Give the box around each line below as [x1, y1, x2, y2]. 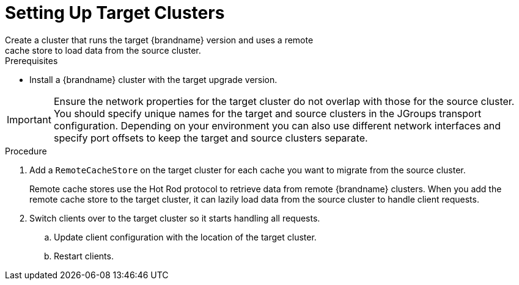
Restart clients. [54, 250, 114, 261]
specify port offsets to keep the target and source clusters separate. [53, 131, 368, 144]
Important [7, 113, 51, 126]
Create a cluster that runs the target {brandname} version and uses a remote [5, 34, 314, 45]
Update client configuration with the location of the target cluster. [54, 231, 317, 242]
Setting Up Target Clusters [5, 2, 225, 23]
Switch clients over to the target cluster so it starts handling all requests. [29, 212, 320, 223]
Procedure [5, 145, 47, 156]
